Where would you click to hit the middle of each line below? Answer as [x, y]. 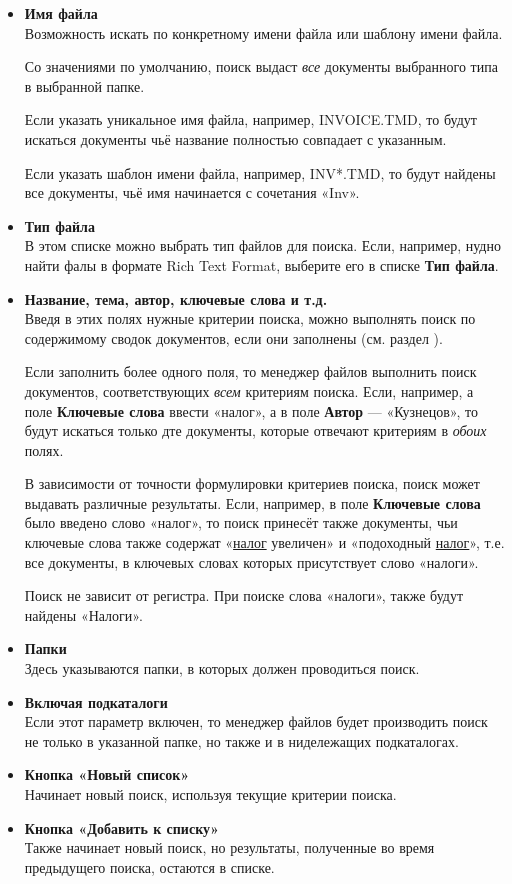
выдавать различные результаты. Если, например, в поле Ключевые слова [252, 502]
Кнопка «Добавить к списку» [121, 827]
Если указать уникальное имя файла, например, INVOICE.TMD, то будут [250, 119]
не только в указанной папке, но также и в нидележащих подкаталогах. [241, 740]
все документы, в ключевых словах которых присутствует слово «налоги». [251, 561]
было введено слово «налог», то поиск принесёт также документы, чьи [241, 522]
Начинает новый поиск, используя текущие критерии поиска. [210, 794]
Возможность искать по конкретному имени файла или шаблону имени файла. [263, 32]
